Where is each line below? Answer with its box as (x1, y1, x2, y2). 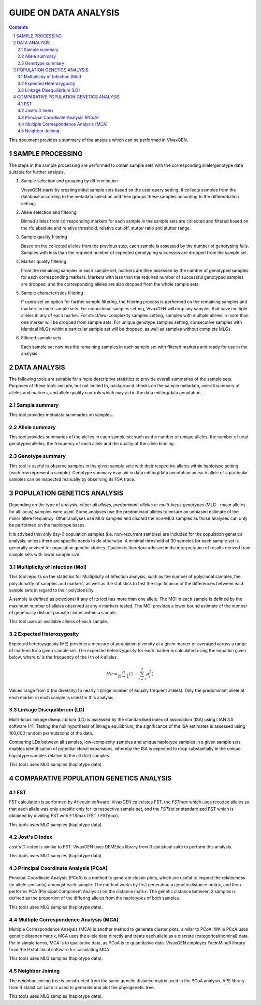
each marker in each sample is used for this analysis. (9, 694, 115, 700)
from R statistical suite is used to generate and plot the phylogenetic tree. (9, 984, 155, 990)
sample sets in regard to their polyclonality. (9, 587, 95, 593)
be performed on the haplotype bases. (9, 522, 86, 528)
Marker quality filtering (21, 258, 67, 264)
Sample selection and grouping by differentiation (21, 178, 118, 184)
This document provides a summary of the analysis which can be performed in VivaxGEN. (9, 137, 188, 143)
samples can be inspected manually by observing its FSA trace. (9, 477, 136, 482)
